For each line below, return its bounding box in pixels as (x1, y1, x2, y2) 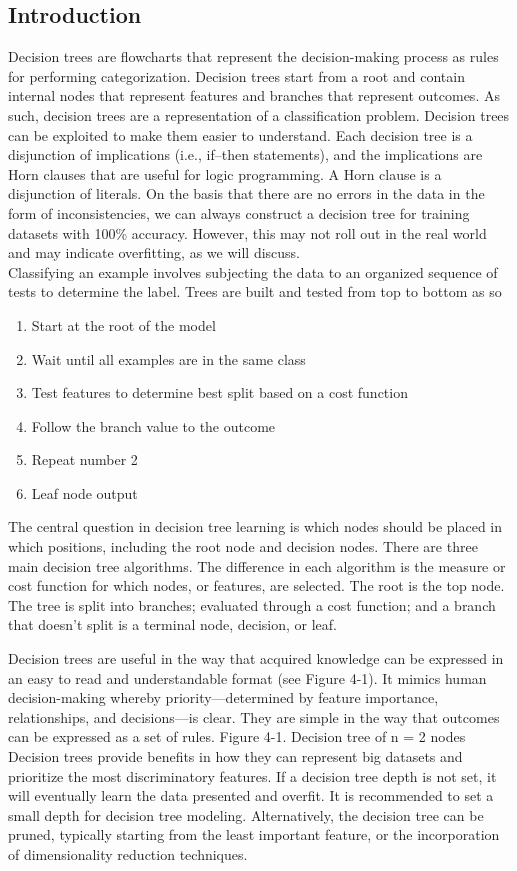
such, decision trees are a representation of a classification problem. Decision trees (8, 104, 510, 125)
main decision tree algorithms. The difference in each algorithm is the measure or (8, 555, 506, 576)
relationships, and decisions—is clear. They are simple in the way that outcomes (8, 706, 500, 727)
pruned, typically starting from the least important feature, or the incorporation (8, 824, 500, 845)
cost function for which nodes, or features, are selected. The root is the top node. (8, 575, 505, 596)
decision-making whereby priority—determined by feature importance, (8, 687, 439, 708)
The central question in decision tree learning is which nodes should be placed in (8, 516, 503, 537)
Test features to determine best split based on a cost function (31, 382, 408, 403)
